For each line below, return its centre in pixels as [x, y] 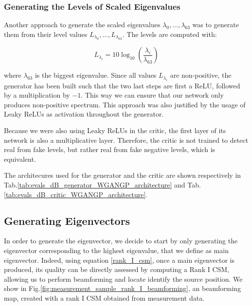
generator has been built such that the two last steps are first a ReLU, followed [122, 85]
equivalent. [20, 159]
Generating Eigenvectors [67, 220]
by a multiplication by [37, 95]
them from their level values [46, 34]
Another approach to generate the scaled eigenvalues [82, 25]
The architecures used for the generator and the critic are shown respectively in [123, 175]
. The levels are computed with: [170, 34]
